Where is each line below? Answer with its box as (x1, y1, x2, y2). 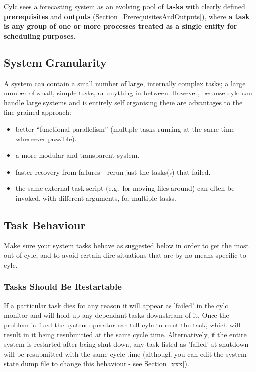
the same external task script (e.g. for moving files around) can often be (15, 183, 235, 193)
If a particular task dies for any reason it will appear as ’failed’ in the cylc (4, 300, 228, 310)
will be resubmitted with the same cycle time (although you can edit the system (4, 348, 247, 359)
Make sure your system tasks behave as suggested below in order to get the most (4, 240, 249, 250)
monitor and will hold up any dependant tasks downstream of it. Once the (4, 310, 229, 320)
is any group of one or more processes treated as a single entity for (4, 21, 237, 31)
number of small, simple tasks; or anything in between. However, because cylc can (4, 88, 252, 98)
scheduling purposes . (4, 30, 76, 41)
